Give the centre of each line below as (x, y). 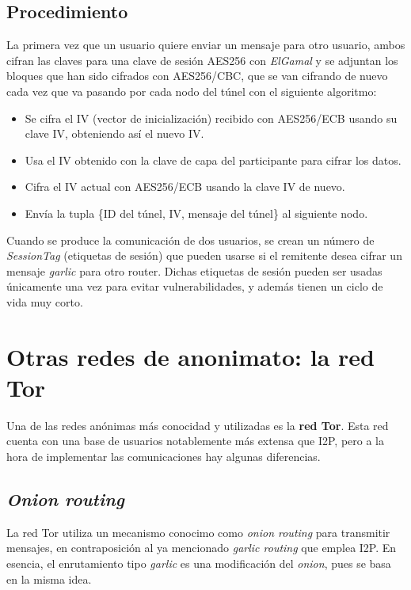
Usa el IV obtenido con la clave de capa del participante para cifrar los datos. (213, 160)
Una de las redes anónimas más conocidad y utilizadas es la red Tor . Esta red (198, 425)
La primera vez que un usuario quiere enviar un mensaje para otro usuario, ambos (206, 45)
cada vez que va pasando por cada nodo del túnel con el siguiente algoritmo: (192, 91)
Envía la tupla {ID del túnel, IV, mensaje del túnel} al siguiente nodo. (196, 213)
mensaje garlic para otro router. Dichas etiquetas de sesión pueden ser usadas (194, 270)
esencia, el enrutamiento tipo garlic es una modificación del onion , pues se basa (199, 563)
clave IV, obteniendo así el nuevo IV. (114, 133)
